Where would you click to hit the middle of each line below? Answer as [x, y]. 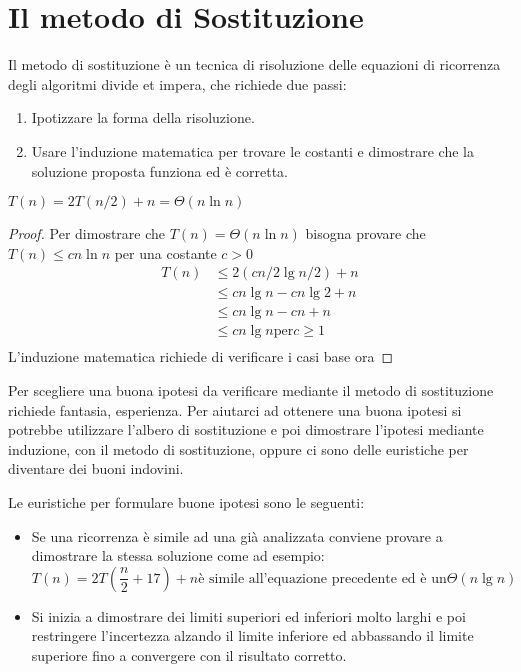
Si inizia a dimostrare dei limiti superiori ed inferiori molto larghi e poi [248, 615]
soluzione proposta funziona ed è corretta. [159, 170]
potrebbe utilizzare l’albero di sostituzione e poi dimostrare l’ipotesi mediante [246, 429]
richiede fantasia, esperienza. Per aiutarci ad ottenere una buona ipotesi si [235, 409]
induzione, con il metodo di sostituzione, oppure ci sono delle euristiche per [238, 448]
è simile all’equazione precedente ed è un [322, 578]
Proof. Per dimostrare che [87, 233]
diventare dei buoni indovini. [96, 468]
